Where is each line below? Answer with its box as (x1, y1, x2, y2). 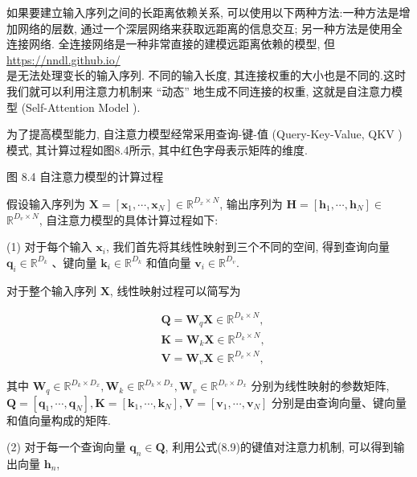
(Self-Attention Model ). (21, 98, 141, 115)
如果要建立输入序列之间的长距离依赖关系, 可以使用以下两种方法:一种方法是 (6, 4, 399, 20)
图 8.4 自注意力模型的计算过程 (6, 168, 164, 185)
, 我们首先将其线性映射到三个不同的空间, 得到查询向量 (105, 238, 390, 255)
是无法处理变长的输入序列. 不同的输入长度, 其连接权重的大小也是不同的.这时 (6, 67, 406, 84)
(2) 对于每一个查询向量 (6, 438, 126, 455)
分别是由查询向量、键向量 (272, 393, 407, 410)
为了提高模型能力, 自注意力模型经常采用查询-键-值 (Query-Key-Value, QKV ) (6, 125, 403, 142)
